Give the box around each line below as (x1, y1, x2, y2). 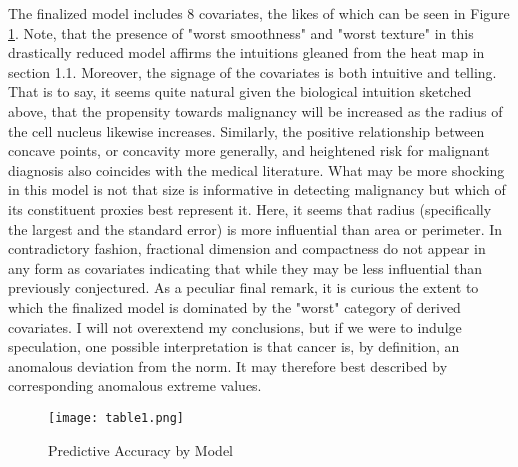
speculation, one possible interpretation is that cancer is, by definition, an (8, 336, 460, 357)
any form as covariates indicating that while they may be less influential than (8, 257, 483, 278)
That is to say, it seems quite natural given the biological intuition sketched (8, 81, 472, 102)
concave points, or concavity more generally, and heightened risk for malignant (8, 140, 490, 161)
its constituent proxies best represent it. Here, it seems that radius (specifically (8, 198, 492, 219)
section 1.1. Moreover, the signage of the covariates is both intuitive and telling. (8, 61, 497, 82)
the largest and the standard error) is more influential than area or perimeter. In (8, 218, 503, 239)
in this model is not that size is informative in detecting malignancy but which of (8, 179, 506, 200)
